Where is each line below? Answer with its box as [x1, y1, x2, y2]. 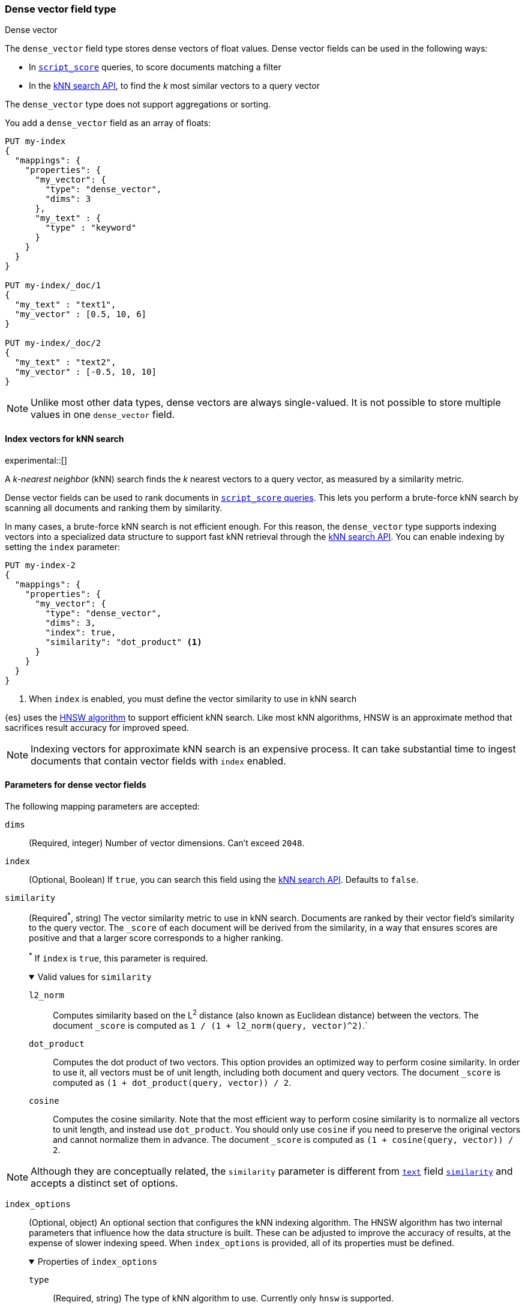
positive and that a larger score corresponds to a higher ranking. [29, 933, 283, 943]
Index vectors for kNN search [5, 433, 124, 444]
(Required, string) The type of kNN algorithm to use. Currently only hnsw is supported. [53, 1292, 394, 1303]
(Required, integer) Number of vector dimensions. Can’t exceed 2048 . [29, 837, 305, 848]
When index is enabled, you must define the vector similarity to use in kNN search [29, 693, 357, 704]
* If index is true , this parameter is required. [29, 951, 208, 964]
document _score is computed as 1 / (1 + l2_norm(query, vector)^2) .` [53, 1020, 368, 1031]
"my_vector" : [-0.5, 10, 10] [14, 367, 157, 377]
